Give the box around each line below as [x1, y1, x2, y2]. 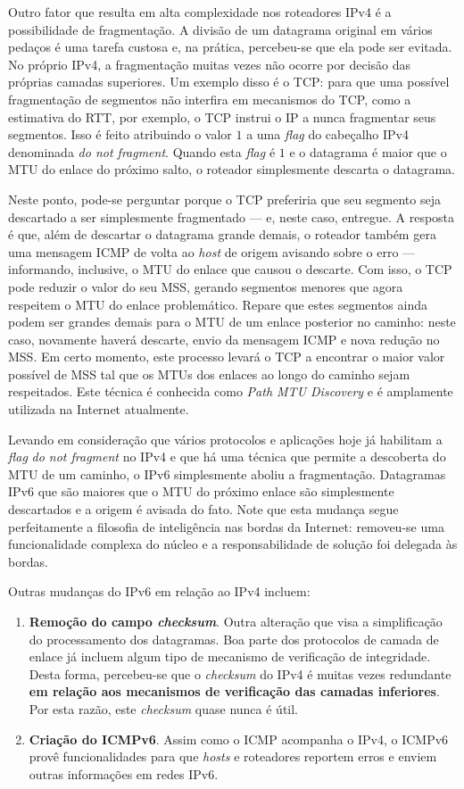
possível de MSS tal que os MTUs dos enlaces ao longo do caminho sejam [8, 364, 410, 383]
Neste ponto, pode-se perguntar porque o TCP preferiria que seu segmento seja [8, 189, 441, 208]
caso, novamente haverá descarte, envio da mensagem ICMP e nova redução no [8, 329, 440, 348]
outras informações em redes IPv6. [29, 764, 219, 783]
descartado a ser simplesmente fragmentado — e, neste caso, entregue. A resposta [8, 207, 455, 226]
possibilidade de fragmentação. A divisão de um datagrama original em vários [8, 20, 433, 38]
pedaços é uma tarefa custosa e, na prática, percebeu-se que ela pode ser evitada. [8, 37, 452, 56]
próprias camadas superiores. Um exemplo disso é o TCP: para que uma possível [8, 72, 450, 91]
